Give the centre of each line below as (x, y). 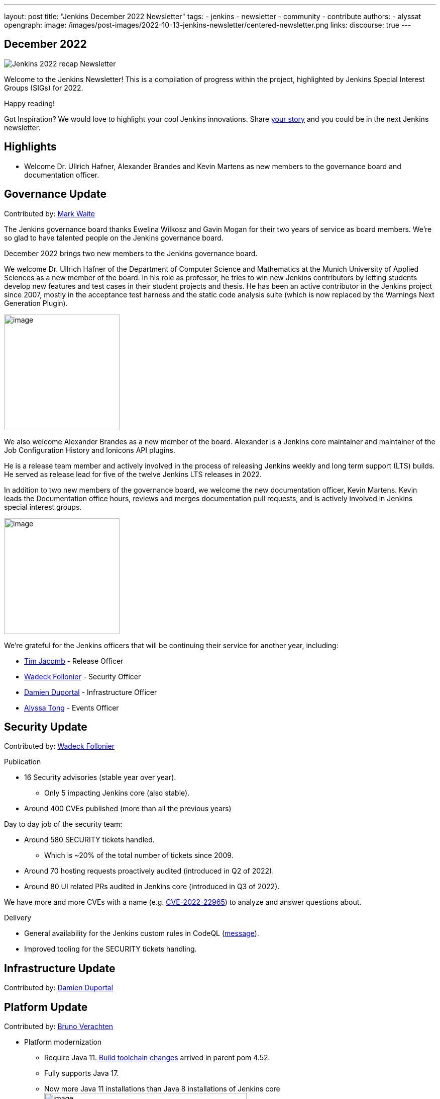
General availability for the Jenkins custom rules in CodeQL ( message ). (142, 933)
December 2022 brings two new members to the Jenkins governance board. (131, 253)
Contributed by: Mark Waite (49, 213)
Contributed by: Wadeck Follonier (60, 746)
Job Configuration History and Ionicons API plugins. (90, 450)
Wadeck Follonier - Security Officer (83, 676)
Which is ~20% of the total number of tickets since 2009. (139, 855)
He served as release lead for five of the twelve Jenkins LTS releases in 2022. (133, 474)
